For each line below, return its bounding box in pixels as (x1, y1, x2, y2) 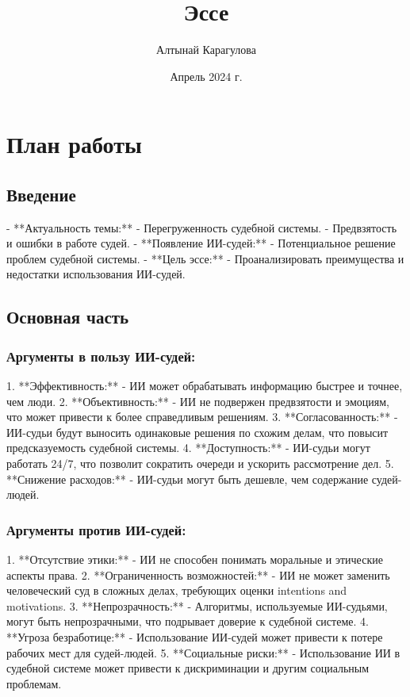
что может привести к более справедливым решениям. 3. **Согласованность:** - (6, 408, 398, 425)
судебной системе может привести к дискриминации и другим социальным (6, 660, 370, 676)
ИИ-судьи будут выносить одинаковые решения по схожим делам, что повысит (6, 423, 389, 440)
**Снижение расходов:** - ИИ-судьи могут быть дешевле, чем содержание (6, 470, 369, 487)
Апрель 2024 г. (170, 67, 243, 84)
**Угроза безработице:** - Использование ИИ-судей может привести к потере (6, 629, 383, 645)
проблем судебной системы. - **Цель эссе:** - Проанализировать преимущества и (6, 250, 404, 266)
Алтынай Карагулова (156, 41, 256, 58)
